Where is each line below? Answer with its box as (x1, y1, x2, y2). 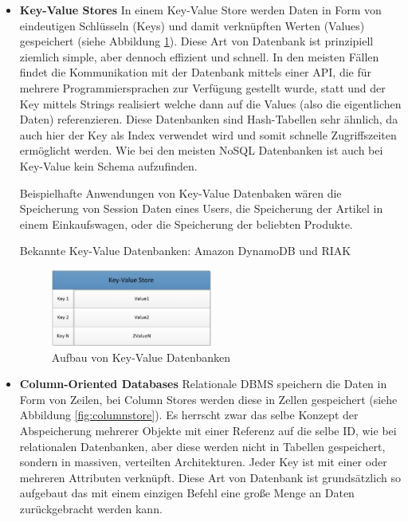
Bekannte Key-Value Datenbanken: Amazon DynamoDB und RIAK (19, 242, 351, 259)
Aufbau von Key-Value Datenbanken (51, 348, 231, 365)
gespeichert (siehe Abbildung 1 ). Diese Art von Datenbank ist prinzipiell (19, 33, 374, 49)
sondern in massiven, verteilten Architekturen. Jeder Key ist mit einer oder (19, 453, 387, 470)
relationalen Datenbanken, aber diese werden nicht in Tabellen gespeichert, (19, 438, 386, 454)
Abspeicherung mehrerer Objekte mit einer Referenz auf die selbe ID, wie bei (19, 422, 397, 439)
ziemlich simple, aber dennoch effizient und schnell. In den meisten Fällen (19, 48, 379, 65)
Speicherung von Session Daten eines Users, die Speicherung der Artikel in (19, 200, 383, 217)
